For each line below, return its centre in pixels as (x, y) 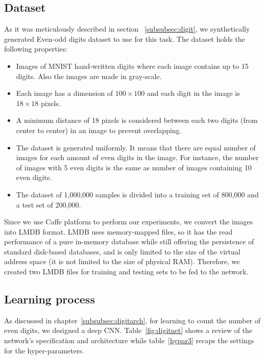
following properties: (36, 49)
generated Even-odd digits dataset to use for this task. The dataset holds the (125, 39)
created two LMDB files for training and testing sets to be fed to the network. (126, 272)
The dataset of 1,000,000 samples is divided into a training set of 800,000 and (137, 194)
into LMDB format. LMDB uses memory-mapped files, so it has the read (118, 231)
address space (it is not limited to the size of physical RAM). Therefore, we (122, 261)
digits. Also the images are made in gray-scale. (89, 76)
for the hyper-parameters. (44, 350)
